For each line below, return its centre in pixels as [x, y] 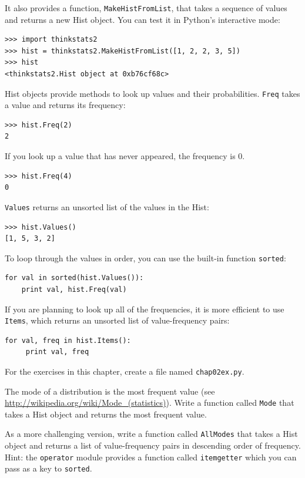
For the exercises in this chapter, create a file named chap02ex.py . [125, 371]
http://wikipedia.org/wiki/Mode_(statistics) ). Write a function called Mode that [150, 403]
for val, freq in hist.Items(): [68, 340]
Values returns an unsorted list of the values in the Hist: [107, 206]
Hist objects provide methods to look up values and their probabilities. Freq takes [152, 93]
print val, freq [57, 352]
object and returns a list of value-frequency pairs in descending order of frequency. [153, 445]
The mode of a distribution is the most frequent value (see [110, 391]
